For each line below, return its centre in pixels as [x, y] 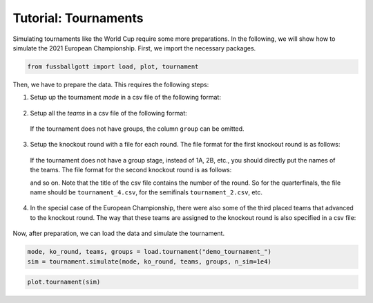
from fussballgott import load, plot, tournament [113, 66]
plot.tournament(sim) [64, 282]
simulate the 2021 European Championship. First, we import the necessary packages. [134, 48]
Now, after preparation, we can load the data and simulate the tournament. [118, 233]
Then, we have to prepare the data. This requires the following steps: [111, 84]
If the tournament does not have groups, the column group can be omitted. [137, 129]
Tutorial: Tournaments [78, 18]
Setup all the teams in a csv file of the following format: [109, 113]
